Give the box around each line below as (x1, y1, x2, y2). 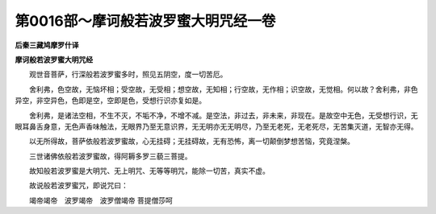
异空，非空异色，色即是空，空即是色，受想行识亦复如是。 (15, 96, 206, 105)
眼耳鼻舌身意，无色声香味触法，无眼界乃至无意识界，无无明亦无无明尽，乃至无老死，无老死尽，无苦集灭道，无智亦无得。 (15, 121, 418, 131)
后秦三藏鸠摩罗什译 (15, 40, 79, 50)
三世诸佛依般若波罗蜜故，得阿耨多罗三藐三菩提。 (28, 151, 192, 161)
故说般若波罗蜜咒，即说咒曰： (28, 181, 128, 191)
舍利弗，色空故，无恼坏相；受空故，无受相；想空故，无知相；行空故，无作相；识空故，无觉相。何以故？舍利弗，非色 (28, 84, 418, 94)
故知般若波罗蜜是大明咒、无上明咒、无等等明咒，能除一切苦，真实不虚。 (28, 166, 270, 176)
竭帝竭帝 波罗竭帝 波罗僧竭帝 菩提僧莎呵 (28, 195, 173, 205)
